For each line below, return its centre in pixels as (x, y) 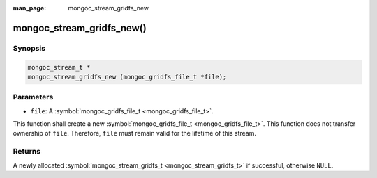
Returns (27, 152)
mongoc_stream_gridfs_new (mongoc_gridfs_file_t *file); (127, 77)
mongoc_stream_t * (59, 67)
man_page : (30, 8)
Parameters (33, 97)
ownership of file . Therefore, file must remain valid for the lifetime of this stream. (135, 133)
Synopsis (29, 48)
